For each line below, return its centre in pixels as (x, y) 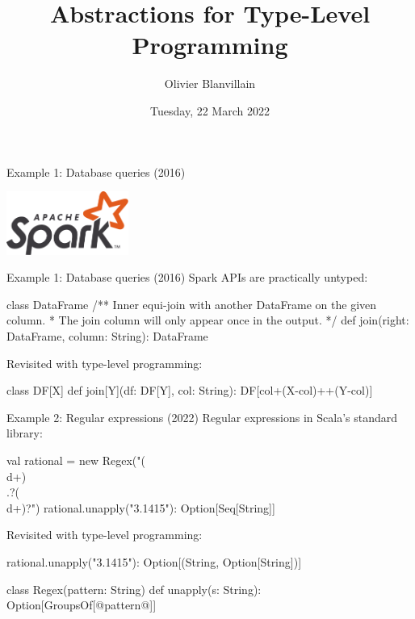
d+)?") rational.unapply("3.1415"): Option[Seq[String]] (141, 507)
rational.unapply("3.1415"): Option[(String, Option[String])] (154, 561)
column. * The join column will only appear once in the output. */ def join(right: (208, 320)
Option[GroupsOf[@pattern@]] (82, 605)
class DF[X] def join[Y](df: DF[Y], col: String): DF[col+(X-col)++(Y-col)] (190, 390)
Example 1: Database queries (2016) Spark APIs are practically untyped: (187, 277)
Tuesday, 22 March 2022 (210, 110)
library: (25, 433)
